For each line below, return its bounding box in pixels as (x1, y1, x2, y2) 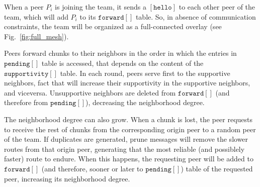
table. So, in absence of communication (135, 11, 256, 22)
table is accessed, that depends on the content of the (41, 57, 204, 68)
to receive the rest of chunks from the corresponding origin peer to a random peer (4, 124, 256, 134)
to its (79, 11, 96, 22)
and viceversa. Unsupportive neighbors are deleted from (4, 87, 176, 98)
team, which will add (4, 11, 68, 22)
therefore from (4, 97, 48, 108)
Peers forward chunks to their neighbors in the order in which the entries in (4, 48, 237, 58)
